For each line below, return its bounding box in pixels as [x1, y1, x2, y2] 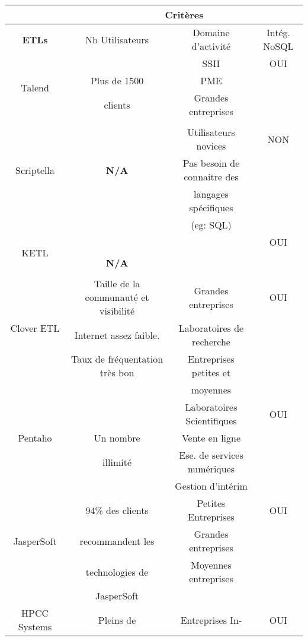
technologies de [85, 564, 149, 579]
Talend [21, 80, 49, 94]
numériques [187, 462, 235, 475]
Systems [18, 620, 52, 633]
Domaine [192, 26, 230, 39]
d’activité [191, 39, 231, 53]
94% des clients [85, 503, 149, 517]
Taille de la [94, 277, 140, 290]
